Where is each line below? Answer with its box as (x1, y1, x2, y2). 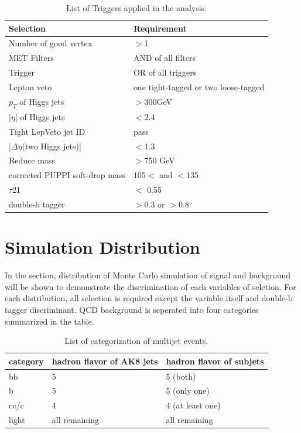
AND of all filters (133, 52, 196, 64)
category (9, 354, 44, 367)
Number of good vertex (9, 37, 93, 49)
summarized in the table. (5, 315, 94, 327)
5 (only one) (166, 384, 210, 397)
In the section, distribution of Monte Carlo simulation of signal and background (5, 269, 291, 281)
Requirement (133, 22, 187, 34)
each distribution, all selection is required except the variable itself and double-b (5, 292, 293, 304)
